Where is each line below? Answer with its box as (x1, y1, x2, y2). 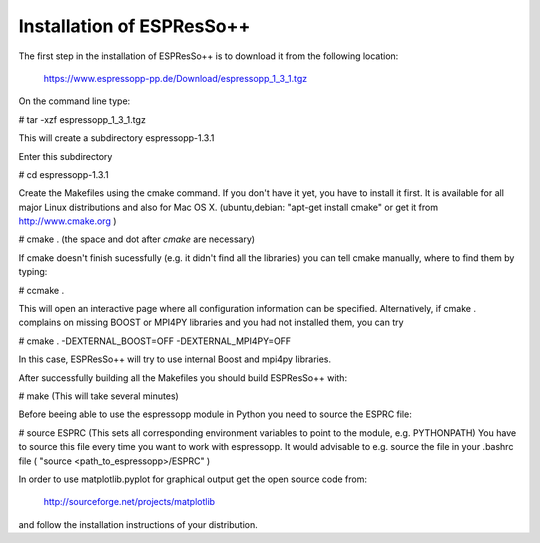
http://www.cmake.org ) (18, 215, 117, 227)
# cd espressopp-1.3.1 (18, 168, 109, 180)
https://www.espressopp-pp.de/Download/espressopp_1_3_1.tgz (43, 72, 308, 84)
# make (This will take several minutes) (18, 390, 179, 402)
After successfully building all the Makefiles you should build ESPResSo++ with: (18, 371, 348, 384)
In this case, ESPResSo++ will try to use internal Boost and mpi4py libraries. (18, 353, 332, 365)
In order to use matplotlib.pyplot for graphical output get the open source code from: (18, 473, 367, 485)
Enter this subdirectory (18, 150, 113, 162)
